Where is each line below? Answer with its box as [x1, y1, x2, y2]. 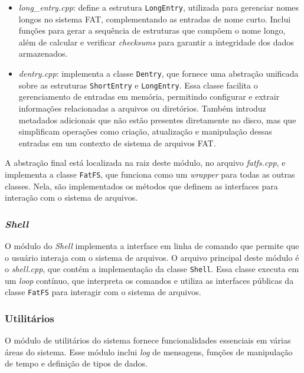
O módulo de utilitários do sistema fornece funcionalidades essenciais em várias [5, 334, 291, 346]
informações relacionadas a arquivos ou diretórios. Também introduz [18, 102, 266, 114]
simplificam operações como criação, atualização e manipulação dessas [18, 125, 272, 138]
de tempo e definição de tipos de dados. [5, 357, 148, 369]
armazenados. [18, 47, 68, 60]
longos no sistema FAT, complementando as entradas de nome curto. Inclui [18, 12, 291, 25]
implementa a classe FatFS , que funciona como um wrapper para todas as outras [5, 168, 295, 180]
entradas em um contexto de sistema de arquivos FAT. [18, 136, 216, 149]
